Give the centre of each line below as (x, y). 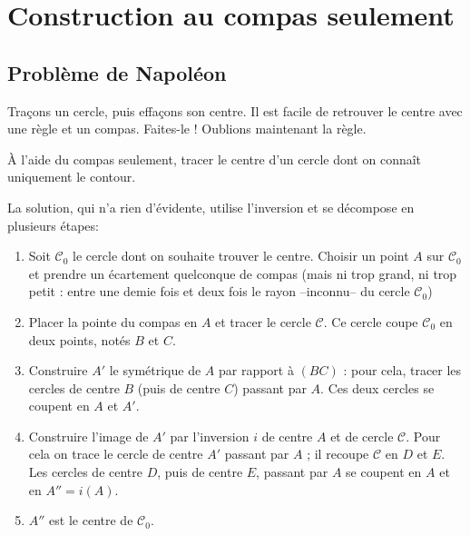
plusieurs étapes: (53, 225)
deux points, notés (79, 339)
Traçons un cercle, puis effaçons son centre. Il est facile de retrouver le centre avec (235, 110)
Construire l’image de (88, 436)
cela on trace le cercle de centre (116, 454)
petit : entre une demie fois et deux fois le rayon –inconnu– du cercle (219, 291)
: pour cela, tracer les (402, 370)
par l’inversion (210, 436)
